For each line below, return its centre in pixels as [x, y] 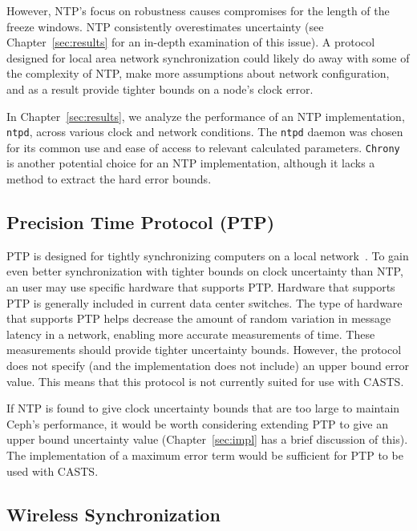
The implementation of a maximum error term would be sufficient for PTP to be [205, 455]
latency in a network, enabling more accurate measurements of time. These [191, 334]
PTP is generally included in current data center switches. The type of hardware [204, 302]
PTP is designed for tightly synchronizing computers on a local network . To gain [208, 255]
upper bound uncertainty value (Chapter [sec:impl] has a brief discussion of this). [207, 439]
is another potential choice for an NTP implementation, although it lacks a [191, 163]
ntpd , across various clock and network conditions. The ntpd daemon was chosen [205, 132]
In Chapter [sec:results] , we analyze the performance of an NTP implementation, [206, 116]
